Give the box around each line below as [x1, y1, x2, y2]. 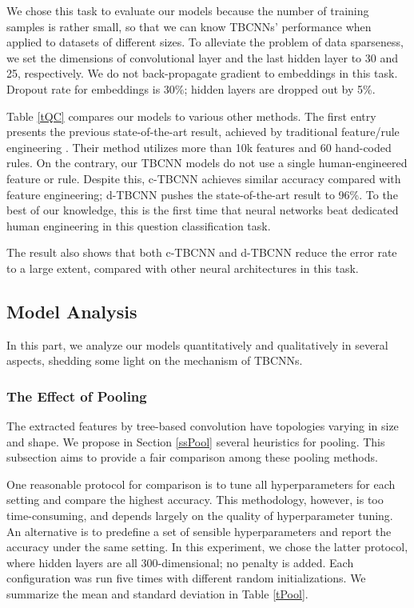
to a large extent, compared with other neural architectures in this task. [6, 259, 359, 276]
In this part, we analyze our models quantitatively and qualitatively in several [6, 336, 388, 353]
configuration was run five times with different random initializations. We [6, 570, 366, 586]
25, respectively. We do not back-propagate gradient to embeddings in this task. [6, 65, 398, 82]
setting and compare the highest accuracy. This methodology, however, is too [6, 491, 384, 508]
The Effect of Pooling [6, 386, 147, 406]
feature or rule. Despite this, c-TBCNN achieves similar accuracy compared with [6, 170, 401, 186]
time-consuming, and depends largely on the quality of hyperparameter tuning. [6, 507, 393, 524]
